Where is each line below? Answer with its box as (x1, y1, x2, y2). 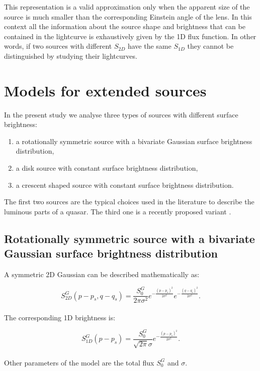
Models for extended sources (4, 80, 207, 100)
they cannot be (187, 41, 234, 51)
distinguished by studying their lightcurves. (4, 50, 137, 61)
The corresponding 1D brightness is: (4, 312, 116, 322)
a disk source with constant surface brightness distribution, (16, 163, 198, 173)
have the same (127, 41, 171, 51)
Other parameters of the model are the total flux (4, 357, 154, 367)
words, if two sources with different (4, 41, 112, 51)
